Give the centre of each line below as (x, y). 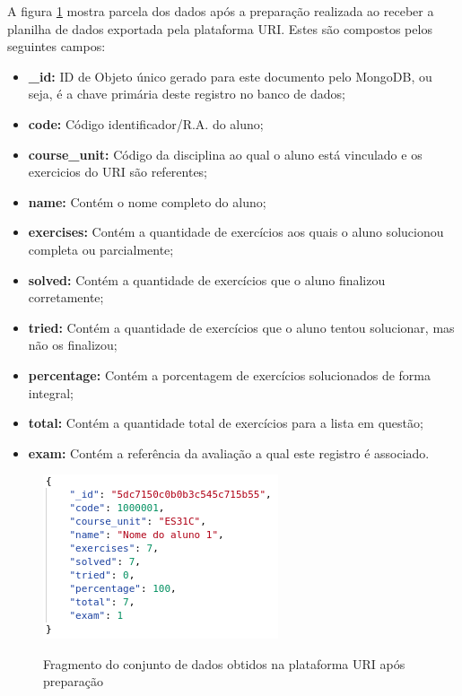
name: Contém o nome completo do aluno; (147, 201)
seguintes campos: (57, 46)
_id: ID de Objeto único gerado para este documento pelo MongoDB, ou (230, 76)
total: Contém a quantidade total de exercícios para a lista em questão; (226, 423)
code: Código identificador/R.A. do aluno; (146, 123)
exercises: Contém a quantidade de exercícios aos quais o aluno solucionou (236, 232)
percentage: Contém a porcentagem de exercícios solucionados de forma (230, 374)
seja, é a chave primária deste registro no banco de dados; (187, 94)
